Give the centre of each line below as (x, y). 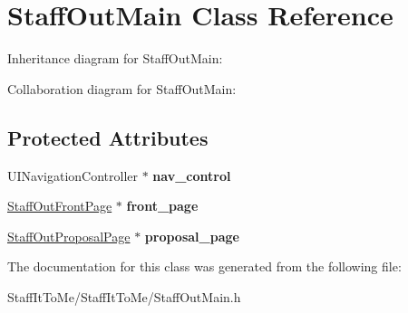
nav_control (192, 175)
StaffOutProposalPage (69, 236)
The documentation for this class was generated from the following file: (204, 266)
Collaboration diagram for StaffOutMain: (122, 88)
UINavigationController (73, 175)
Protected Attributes (108, 137)
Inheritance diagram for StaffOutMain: (115, 58)
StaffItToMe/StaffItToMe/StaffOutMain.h (124, 296)
